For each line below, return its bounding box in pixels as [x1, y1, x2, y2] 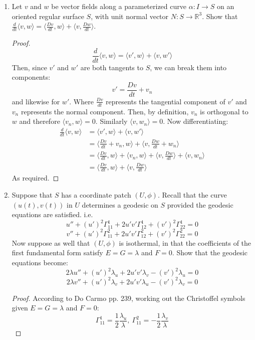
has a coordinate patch [61, 190, 131, 200]
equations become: [12, 257, 68, 267]
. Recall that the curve [157, 190, 227, 200]
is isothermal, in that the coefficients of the [119, 237, 251, 248]
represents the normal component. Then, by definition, [21, 106, 189, 116]
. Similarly [95, 116, 128, 126]
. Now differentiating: [163, 116, 228, 126]
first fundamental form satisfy [12, 247, 103, 258]
